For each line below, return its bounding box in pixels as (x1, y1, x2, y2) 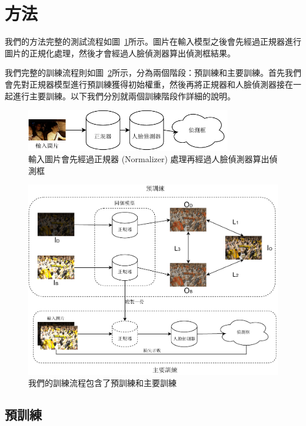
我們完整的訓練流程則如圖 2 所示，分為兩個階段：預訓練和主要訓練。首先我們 (5, 66, 301, 79)
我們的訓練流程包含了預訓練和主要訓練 (28, 377, 177, 389)
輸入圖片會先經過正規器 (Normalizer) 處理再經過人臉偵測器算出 (28, 153, 270, 165)
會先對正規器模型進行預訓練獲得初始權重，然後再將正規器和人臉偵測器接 (5, 78, 285, 90)
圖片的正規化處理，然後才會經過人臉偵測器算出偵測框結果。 (5, 46, 235, 59)
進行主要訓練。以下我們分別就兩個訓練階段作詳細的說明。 (12, 89, 235, 102)
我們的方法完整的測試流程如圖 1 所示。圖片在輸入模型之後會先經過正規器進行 (5, 35, 301, 48)
